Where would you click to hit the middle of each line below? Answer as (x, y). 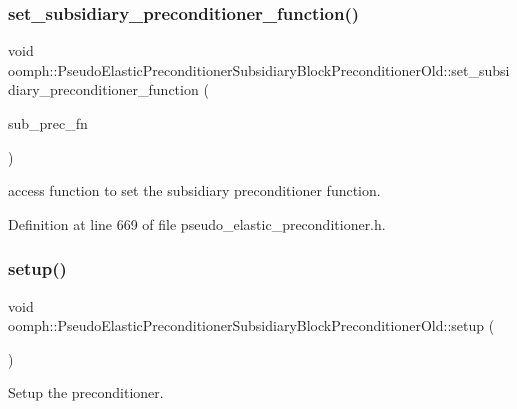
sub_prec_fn (48, 123)
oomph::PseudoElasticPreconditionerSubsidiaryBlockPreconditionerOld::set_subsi (259, 69)
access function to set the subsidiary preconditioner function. (194, 190)
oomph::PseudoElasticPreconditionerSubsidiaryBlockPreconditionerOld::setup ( (251, 325)
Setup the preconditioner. (86, 392)
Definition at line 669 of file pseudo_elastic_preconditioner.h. (197, 223)
